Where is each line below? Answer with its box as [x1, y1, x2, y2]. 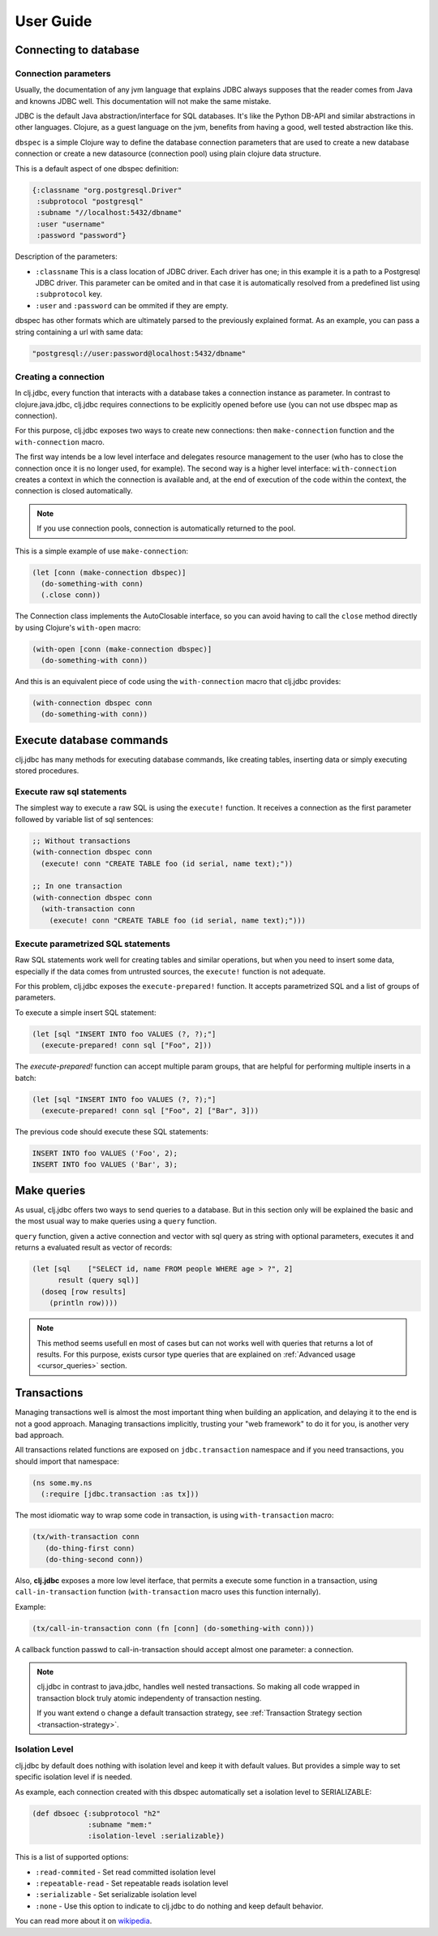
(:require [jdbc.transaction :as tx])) [41, 1490, 200, 1499]
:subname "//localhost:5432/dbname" [36, 208, 182, 217]
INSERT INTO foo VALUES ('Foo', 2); [32, 1148, 178, 1158]
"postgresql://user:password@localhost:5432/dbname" [32, 349, 247, 358]
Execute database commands [15, 733, 169, 746]
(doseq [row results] [41, 1287, 127, 1296]
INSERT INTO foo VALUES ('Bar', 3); [32, 1160, 178, 1169]
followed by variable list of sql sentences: [15, 814, 154, 824]
